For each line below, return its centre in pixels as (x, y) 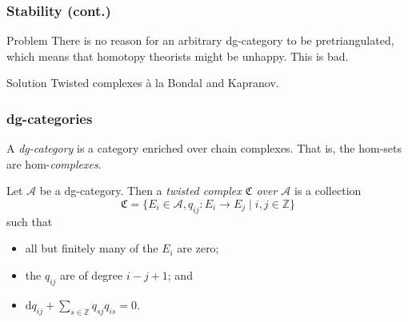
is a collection (328, 191)
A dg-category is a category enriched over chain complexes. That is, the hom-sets (204, 148)
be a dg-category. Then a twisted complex (140, 191)
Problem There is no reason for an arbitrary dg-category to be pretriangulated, (200, 40)
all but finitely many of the (92, 248)
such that (30, 221)
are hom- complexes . (54, 163)
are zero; (198, 248)
